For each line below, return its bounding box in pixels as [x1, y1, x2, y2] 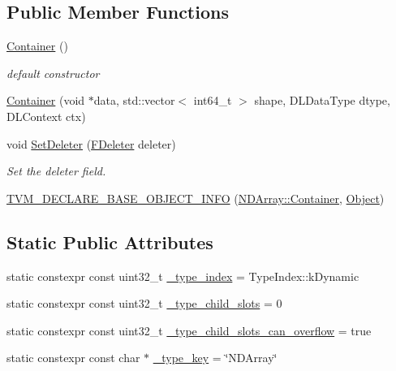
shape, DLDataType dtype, [254, 92, 390, 109]
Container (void [6, 92, 85, 109]
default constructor [6, 64, 100, 81]
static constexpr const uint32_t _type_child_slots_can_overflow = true [6, 321, 372, 339]
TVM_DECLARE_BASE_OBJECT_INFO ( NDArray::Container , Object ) [6, 189, 385, 206]
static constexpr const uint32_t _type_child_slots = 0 [6, 295, 282, 312]
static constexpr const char [6, 349, 140, 366]
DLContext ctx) [6, 107, 86, 124]
